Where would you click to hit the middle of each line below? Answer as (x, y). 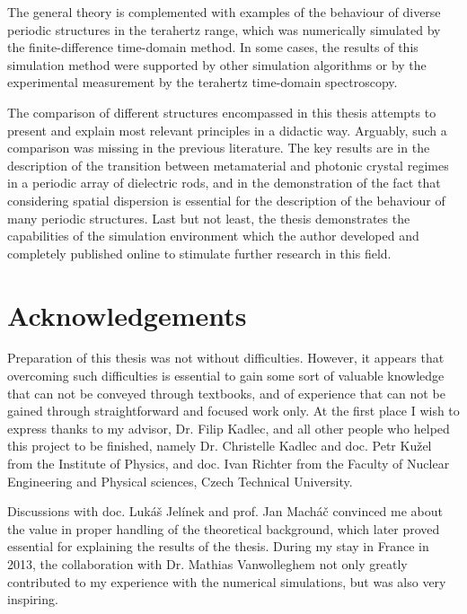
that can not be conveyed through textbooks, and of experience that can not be (226, 393)
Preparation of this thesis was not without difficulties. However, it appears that (226, 358)
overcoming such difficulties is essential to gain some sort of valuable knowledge (226, 376)
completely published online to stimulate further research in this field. (199, 253)
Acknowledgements (127, 315)
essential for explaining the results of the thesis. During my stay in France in (218, 546)
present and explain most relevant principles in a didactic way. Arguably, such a (227, 130)
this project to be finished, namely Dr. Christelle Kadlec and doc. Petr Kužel (220, 446)
